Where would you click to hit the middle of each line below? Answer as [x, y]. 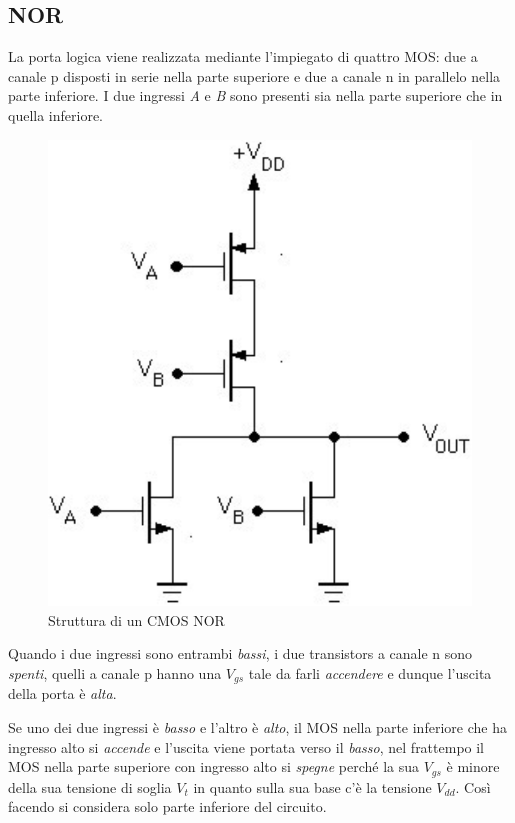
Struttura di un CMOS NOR [136, 619]
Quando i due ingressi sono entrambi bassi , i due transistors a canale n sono [240, 653]
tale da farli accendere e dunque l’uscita [370, 672]
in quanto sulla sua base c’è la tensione [312, 786]
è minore [473, 766]
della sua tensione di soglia [90, 786]
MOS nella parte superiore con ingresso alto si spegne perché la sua [213, 766]
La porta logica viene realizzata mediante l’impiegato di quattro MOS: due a [243, 56]
